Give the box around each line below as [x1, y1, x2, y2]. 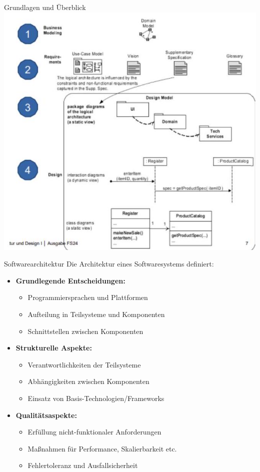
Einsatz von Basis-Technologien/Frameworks [27, 392, 164, 403]
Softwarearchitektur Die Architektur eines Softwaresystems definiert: [4, 258, 214, 269]
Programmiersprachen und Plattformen [27, 292, 148, 302]
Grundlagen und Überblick [4, 2, 86, 12]
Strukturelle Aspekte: [15, 342, 92, 353]
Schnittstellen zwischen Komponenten [27, 325, 143, 336]
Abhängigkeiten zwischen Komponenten [27, 376, 149, 386]
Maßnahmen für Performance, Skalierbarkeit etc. [27, 443, 177, 453]
